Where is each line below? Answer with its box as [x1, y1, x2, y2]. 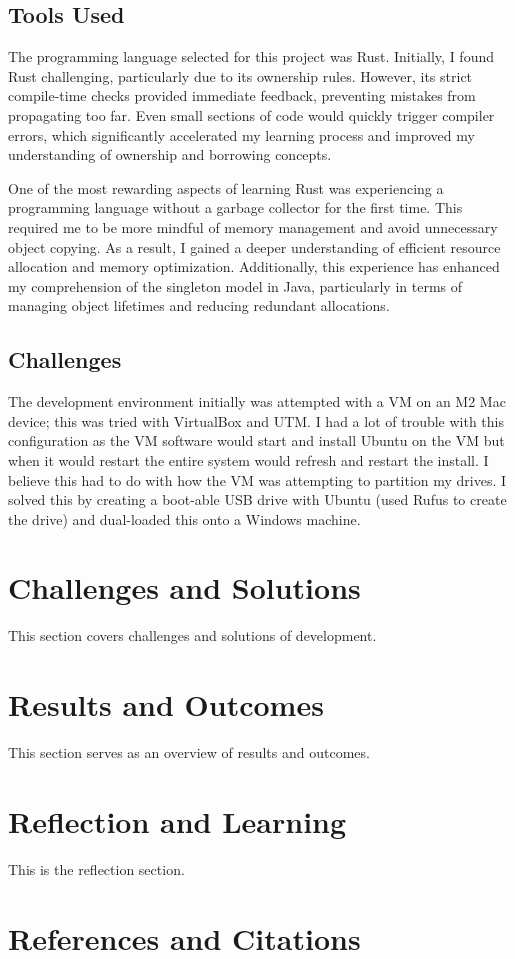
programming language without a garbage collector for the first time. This [8, 197, 463, 218]
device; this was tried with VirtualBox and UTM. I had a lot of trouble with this [8, 410, 505, 431]
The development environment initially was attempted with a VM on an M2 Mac [8, 391, 506, 412]
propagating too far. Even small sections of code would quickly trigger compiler [8, 104, 495, 125]
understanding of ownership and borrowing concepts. [8, 144, 332, 165]
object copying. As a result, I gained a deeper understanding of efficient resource [8, 236, 501, 257]
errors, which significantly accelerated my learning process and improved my [8, 124, 475, 145]
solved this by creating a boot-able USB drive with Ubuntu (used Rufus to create [8, 489, 507, 510]
